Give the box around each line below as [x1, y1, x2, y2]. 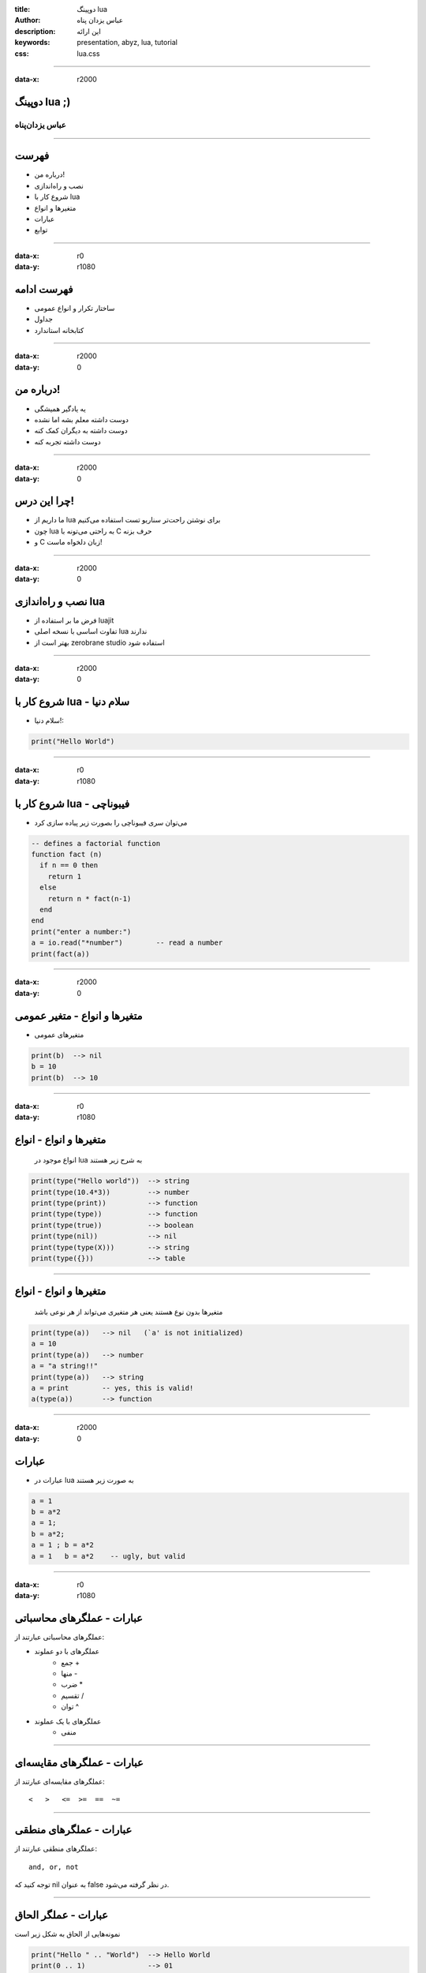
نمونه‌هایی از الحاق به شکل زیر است [14, 1929, 121, 1938]
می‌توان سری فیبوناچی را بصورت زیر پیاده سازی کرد [34, 818, 188, 827]
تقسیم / [61, 1690, 84, 1700]
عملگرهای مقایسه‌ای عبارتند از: [14, 1776, 106, 1786]
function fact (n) [31, 849, 103, 859]
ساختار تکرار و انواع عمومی [34, 304, 115, 313]
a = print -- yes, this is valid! [31, 1383, 194, 1392]
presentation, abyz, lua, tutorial [77, 38, 177, 47]
